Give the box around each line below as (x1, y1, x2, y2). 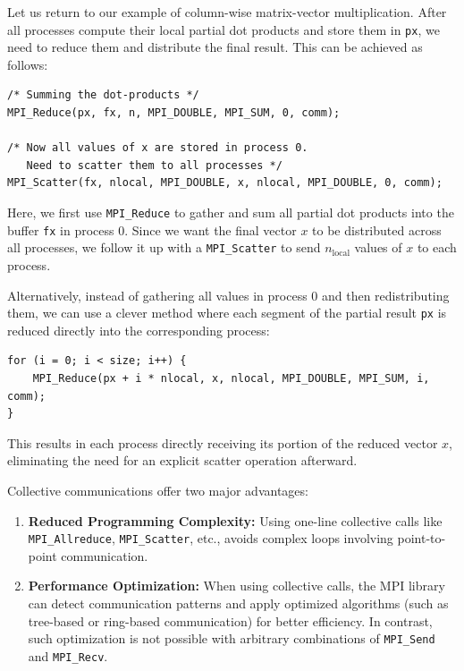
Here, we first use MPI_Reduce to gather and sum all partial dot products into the (7, 203, 454, 221)
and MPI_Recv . (28, 646, 108, 665)
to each (417, 238, 457, 257)
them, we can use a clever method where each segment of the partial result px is (7, 303, 447, 322)
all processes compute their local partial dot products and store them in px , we (7, 20, 440, 38)
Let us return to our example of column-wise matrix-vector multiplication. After (7, 3, 447, 21)
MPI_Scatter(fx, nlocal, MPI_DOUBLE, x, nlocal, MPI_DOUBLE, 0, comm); (7, 176, 443, 190)
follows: (7, 55, 48, 73)
